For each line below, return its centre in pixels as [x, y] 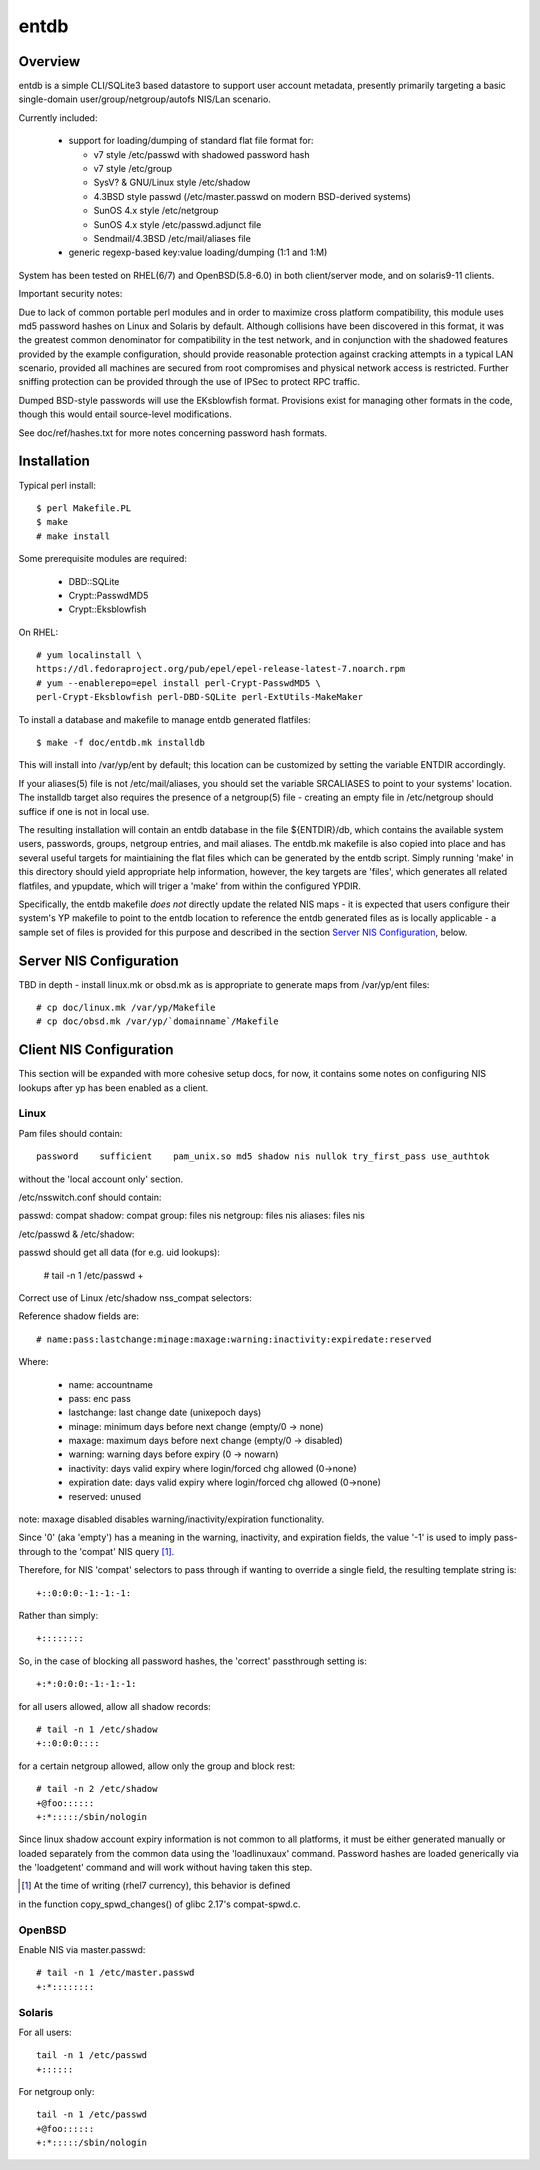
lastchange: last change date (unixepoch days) [165, 1412]
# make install [73, 536]
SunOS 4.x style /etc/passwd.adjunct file [177, 224]
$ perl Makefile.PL [84, 508]
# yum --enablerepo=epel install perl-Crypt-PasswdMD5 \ [179, 683]
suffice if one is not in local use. [84, 811]
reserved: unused [105, 1496]
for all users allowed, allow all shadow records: [115, 1706]
